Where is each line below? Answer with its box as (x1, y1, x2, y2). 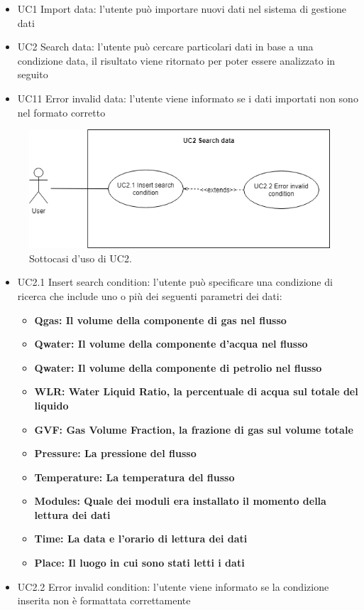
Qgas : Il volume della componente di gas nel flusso (34, 312, 287, 327)
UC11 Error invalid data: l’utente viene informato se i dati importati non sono (17, 90, 358, 105)
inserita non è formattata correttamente (17, 593, 191, 608)
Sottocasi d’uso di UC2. (29, 250, 132, 265)
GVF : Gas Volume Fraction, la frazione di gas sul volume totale (34, 422, 353, 437)
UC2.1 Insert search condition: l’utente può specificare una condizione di (17, 274, 333, 289)
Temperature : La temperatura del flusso (34, 469, 235, 484)
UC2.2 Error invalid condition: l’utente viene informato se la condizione (17, 579, 329, 594)
